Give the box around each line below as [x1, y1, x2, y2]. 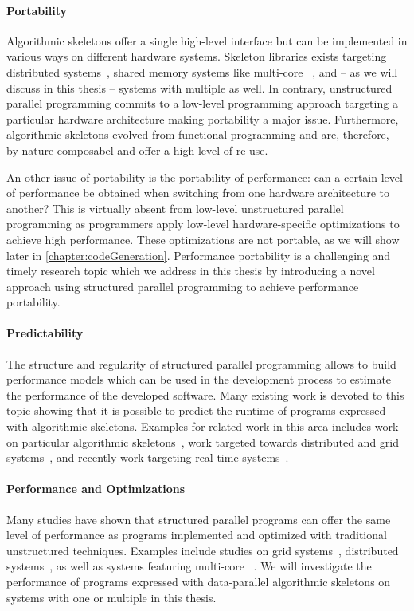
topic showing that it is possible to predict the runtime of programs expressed [6, 402, 386, 419]
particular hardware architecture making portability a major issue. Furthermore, [6, 110, 399, 127]
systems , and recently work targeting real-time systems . [6, 449, 289, 466]
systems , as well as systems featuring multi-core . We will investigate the [6, 558, 372, 574]
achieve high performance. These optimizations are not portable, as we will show [6, 231, 400, 247]
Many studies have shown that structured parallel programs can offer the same [6, 510, 391, 527]
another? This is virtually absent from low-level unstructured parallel [6, 199, 344, 216]
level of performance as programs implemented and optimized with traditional [6, 526, 387, 543]
